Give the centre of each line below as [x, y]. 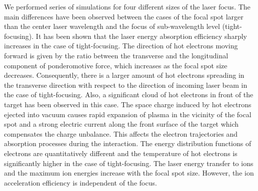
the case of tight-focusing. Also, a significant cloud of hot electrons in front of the [129, 95]
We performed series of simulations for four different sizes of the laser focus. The [127, 6]
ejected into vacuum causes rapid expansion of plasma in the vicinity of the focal [128, 114]
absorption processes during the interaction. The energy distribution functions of [128, 143]
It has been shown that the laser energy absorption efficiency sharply [141, 36]
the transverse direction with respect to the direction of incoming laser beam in [126, 85]
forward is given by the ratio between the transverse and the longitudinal [116, 55]
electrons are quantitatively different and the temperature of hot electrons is [121, 153]
